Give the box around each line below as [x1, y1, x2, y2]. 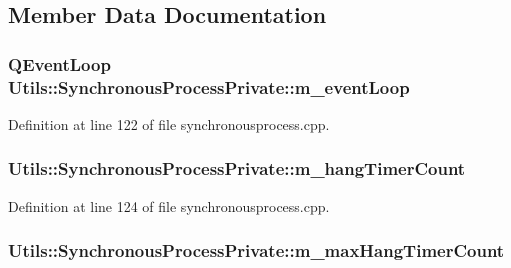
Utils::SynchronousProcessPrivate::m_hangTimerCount [8, 156, 466, 181]
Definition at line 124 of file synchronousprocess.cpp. [8, 195, 330, 216]
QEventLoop [8, 51, 111, 76]
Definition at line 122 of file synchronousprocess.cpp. [8, 113, 330, 134]
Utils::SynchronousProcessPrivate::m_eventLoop [8, 74, 410, 99]
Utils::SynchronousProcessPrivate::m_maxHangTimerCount [8, 238, 505, 263]
